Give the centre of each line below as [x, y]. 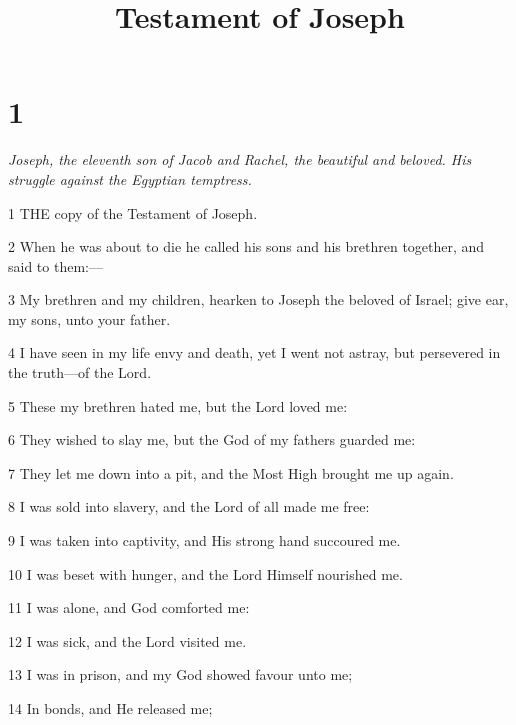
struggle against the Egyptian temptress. [130, 178]
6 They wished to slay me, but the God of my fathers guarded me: [212, 439]
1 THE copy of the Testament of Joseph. [133, 212]
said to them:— [55, 265]
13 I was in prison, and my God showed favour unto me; [180, 674]
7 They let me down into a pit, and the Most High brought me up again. [231, 472]
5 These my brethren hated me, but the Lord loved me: [178, 405]
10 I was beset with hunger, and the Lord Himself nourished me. [205, 573]
